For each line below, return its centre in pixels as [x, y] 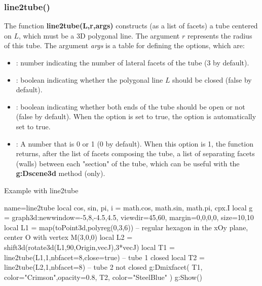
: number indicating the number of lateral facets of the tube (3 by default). [133, 62]
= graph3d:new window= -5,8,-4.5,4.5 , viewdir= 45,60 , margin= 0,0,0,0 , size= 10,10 [129, 217]
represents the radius [220, 35]
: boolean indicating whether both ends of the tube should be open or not [130, 106]
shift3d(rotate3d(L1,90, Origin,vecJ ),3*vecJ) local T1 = [89, 247]
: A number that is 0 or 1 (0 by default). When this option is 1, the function [135, 143]
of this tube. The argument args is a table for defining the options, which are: [124, 45]
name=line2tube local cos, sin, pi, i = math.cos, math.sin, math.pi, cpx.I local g [128, 207]
